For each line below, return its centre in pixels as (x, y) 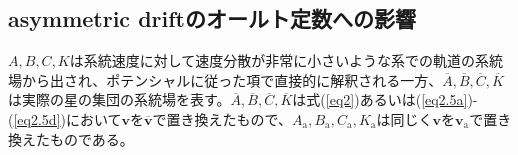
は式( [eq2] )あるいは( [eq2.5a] (380, 99)
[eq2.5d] (37, 118)
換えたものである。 (71, 138)
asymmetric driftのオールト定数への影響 (212, 18)
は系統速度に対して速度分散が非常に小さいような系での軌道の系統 (286, 60)
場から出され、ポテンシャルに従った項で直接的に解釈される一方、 (225, 79)
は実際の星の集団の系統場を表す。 (119, 99)
